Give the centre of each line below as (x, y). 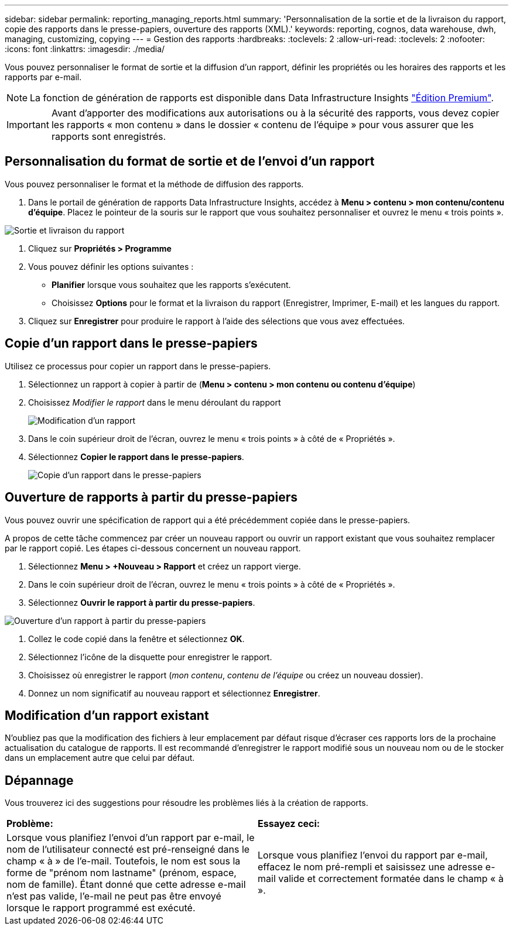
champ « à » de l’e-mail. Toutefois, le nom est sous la (124, 861)
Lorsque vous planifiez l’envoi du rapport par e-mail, (373, 855)
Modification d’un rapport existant (107, 715)
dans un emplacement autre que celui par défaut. (100, 758)
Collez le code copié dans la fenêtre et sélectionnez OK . (136, 639)
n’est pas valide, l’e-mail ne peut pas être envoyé (114, 896)
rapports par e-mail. (43, 77)
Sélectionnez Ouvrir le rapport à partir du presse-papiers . (142, 602)
